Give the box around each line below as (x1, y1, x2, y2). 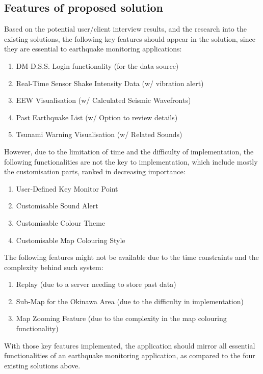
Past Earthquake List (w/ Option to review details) (16, 112, 178, 122)
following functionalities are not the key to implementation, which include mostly (4, 156, 258, 167)
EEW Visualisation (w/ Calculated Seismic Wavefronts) (16, 95, 191, 105)
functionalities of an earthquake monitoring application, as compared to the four (4, 350, 255, 361)
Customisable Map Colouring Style (16, 234, 125, 245)
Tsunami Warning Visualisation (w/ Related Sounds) (16, 129, 182, 140)
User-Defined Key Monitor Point (16, 183, 118, 194)
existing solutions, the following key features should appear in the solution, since (4, 33, 255, 44)
